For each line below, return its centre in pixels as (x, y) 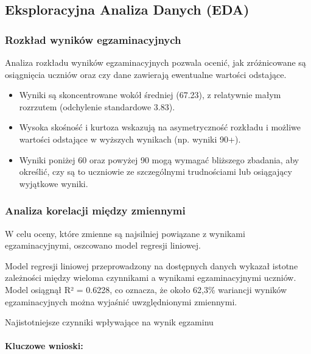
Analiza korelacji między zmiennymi (95, 211)
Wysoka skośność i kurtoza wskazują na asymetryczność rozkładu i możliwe (160, 127)
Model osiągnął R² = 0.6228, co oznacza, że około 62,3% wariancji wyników (146, 289)
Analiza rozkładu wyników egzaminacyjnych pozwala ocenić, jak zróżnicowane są (155, 62)
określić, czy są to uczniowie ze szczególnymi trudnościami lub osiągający (155, 172)
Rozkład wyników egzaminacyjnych (93, 39)
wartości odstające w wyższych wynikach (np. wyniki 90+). (130, 139)
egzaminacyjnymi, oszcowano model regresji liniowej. (103, 245)
